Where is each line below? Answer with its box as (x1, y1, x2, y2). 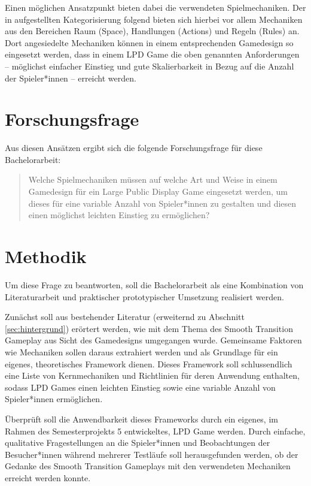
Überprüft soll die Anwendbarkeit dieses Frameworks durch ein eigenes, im (5, 412, 278, 425)
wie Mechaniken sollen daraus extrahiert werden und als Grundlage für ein (5, 345, 278, 358)
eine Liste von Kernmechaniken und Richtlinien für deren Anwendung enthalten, (5, 369, 300, 382)
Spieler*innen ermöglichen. (5, 393, 103, 405)
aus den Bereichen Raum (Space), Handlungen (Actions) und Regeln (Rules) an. (5, 25, 300, 37)
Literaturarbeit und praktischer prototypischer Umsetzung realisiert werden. (5, 290, 284, 303)
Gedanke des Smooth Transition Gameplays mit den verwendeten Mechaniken (5, 460, 291, 472)
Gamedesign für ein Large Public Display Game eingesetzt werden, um (28, 185, 288, 198)
